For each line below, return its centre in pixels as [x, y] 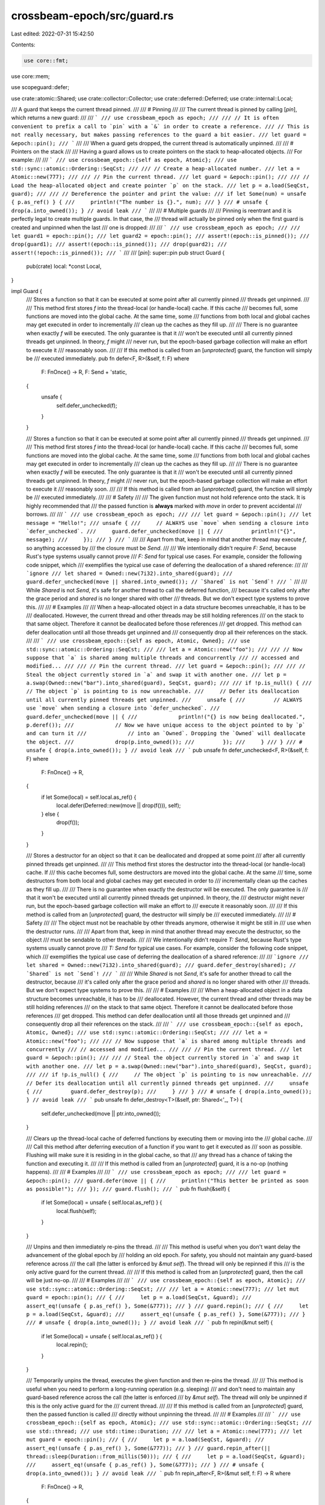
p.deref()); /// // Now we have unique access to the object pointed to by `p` [166, 725]
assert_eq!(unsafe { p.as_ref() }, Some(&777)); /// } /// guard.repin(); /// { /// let [168, 1306]
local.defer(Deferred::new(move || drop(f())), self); [119, 805]
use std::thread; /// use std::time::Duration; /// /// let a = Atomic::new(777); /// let [164, 1431]
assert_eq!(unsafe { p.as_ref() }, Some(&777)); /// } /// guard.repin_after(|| [148, 1448]
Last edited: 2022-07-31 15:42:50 [53, 34]
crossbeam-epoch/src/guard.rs [92, 16]
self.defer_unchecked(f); [87, 405]
